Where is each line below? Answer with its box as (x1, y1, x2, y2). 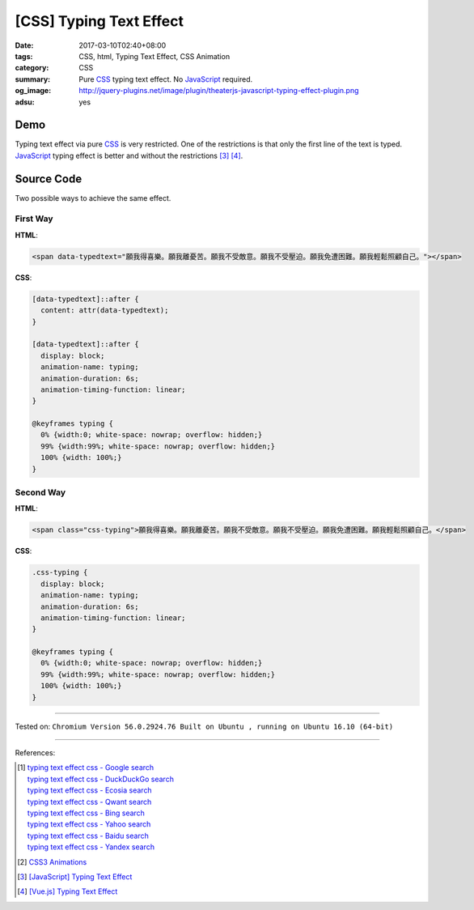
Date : (15, 40, 34, 50)
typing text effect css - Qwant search (27, 797, 152, 806)
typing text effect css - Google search (27, 763, 154, 772)
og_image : (15, 86, 52, 96)
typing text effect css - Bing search (27, 808, 146, 818)
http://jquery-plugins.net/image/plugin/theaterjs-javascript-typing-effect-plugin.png (78, 86, 359, 96)
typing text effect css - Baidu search (27, 831, 149, 840)
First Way (15, 213, 53, 224)
